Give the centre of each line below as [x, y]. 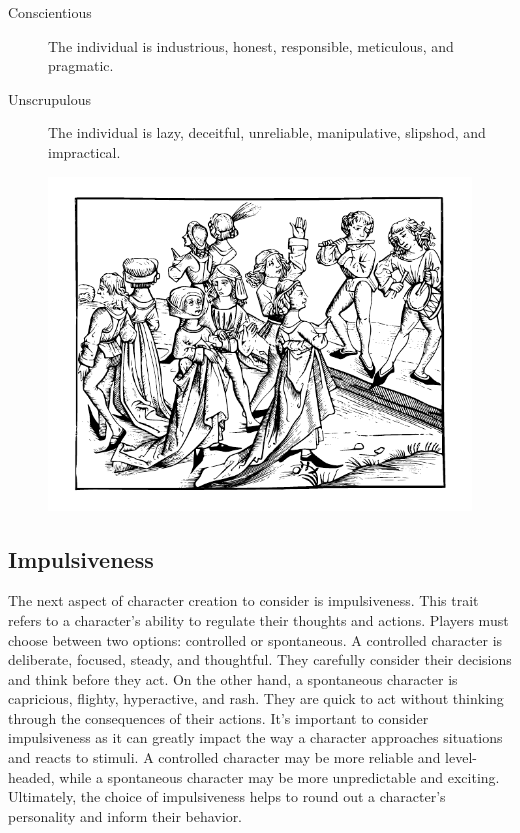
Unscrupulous [50, 98]
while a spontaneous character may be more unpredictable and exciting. [279, 776]
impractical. [84, 151]
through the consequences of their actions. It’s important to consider [218, 717]
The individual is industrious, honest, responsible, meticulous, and [251, 45]
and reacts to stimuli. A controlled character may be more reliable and [224, 757]
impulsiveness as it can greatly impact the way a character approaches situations [255, 737]
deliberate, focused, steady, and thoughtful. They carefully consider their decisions [260, 659]
